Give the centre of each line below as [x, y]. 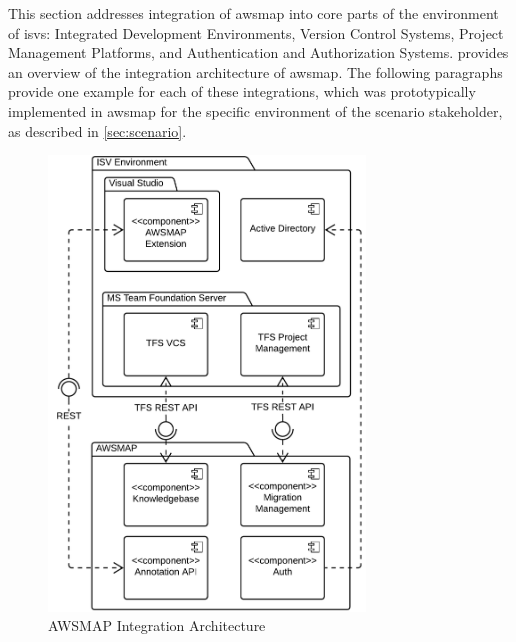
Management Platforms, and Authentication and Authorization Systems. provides [258, 52]
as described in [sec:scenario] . [97, 130]
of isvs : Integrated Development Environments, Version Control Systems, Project [256, 32]
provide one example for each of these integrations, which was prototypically [242, 91]
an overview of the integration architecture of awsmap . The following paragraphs [255, 71]
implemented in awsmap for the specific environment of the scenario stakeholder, [255, 110]
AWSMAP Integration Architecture [157, 625]
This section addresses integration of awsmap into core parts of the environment [253, 13]
